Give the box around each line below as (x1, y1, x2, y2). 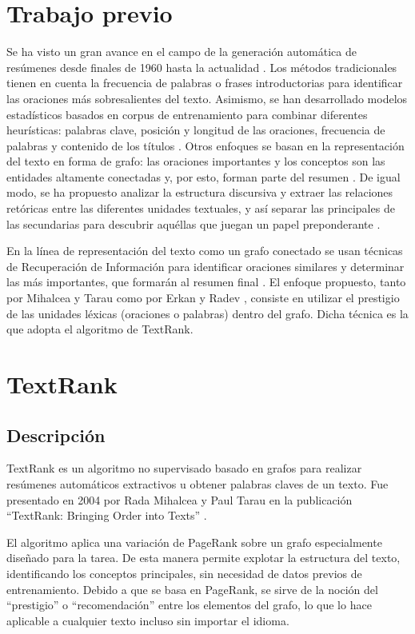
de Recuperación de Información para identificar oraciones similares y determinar (6, 257, 405, 274)
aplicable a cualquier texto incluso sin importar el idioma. (6, 612, 289, 628)
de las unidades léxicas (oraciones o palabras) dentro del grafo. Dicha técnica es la (6, 305, 409, 321)
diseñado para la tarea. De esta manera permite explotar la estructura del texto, (6, 549, 401, 566)
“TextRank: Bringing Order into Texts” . (6, 507, 207, 524)
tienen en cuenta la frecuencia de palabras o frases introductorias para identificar (6, 74, 403, 91)
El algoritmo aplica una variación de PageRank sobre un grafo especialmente (6, 533, 382, 550)
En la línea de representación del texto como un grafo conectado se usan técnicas (6, 242, 403, 259)
